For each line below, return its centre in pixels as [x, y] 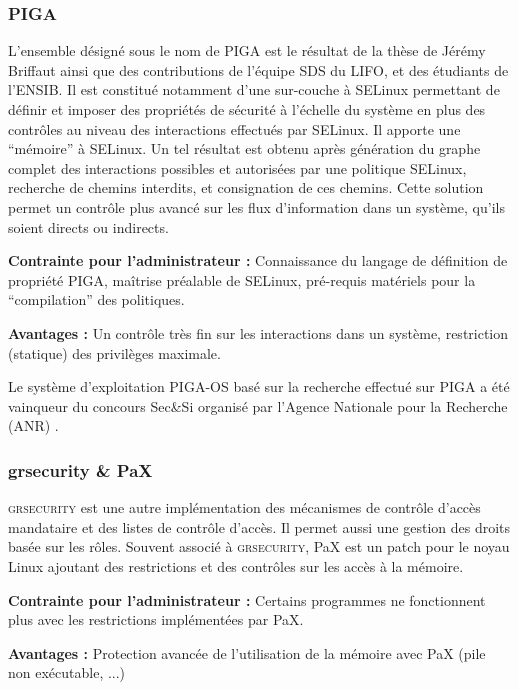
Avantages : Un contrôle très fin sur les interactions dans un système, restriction [258, 332]
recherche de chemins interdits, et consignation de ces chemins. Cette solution [246, 187]
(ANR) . [33, 425]
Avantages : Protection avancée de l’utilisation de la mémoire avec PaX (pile [247, 652]
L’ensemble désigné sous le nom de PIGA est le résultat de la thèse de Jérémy [247, 50]
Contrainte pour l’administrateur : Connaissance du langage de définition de [258, 260]
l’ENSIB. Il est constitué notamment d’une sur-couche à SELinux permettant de [254, 89]
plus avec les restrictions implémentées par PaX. [156, 619]
